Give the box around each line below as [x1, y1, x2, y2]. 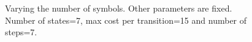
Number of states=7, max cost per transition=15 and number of [5, 13, 247, 26]
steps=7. [5, 26, 37, 38]
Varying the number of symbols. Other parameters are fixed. [5, 2, 232, 14]
